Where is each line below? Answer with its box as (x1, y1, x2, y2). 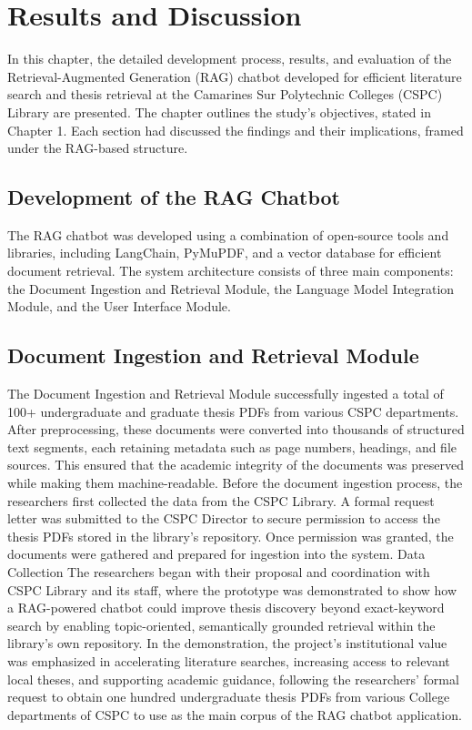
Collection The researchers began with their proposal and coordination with (7, 563, 430, 581)
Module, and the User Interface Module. (7, 297, 231, 316)
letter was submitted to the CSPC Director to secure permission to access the (7, 509, 440, 528)
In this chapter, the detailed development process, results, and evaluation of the (7, 49, 452, 68)
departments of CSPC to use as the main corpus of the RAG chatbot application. (7, 705, 462, 724)
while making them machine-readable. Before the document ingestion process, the (7, 473, 463, 492)
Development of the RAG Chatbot (7, 183, 340, 211)
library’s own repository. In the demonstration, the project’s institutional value (7, 634, 447, 653)
